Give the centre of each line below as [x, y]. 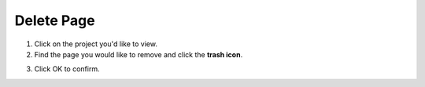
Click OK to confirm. [67, 69]
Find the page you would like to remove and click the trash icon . [139, 54]
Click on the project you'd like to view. [96, 44]
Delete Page [55, 20]
